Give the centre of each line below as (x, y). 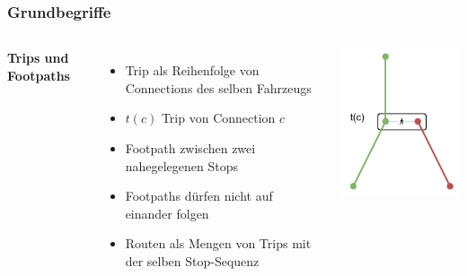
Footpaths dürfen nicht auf (199, 196)
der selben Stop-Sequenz (192, 260)
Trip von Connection (218, 118)
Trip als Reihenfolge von (192, 70)
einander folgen (167, 213)
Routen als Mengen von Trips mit (218, 243)
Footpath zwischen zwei (190, 148)
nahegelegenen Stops (181, 165)
